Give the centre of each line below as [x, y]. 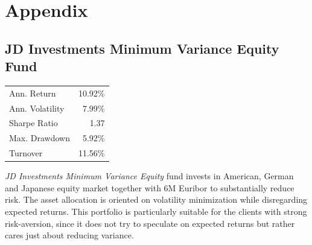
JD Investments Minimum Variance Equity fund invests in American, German [149, 176]
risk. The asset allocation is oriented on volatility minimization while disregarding [156, 199]
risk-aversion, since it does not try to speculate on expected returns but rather [150, 223]
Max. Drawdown [40, 138]
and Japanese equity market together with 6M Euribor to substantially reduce [150, 187]
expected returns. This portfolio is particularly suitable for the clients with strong [156, 211]
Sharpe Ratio [33, 123]
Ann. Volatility [37, 108]
